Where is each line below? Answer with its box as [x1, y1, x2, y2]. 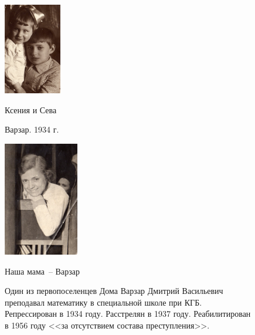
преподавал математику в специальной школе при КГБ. [5, 296, 202, 308]
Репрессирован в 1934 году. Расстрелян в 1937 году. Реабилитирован [5, 307, 251, 320]
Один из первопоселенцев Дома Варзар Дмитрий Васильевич [5, 285, 223, 297]
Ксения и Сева [5, 103, 57, 116]
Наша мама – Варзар [5, 265, 80, 277]
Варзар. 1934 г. [5, 123, 59, 136]
